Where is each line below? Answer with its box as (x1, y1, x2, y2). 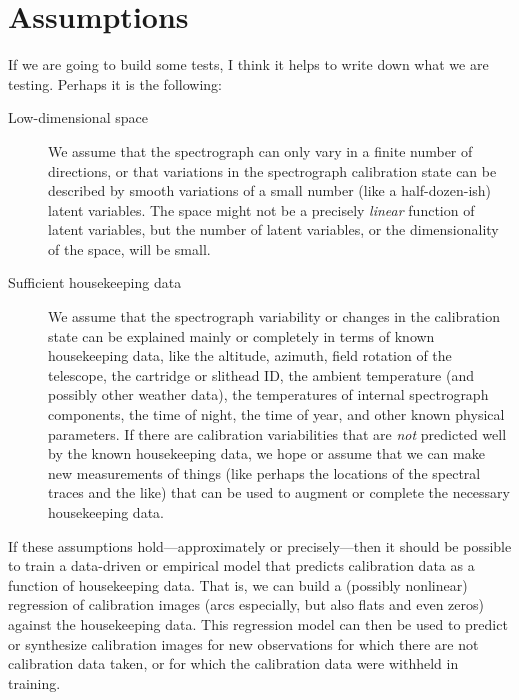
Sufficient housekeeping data (8, 272, 182, 293)
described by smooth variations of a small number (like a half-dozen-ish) (48, 180, 492, 201)
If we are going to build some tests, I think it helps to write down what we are (8, 54, 489, 75)
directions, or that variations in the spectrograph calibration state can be (48, 160, 497, 181)
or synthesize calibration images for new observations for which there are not (8, 633, 479, 654)
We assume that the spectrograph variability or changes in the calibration (48, 306, 501, 327)
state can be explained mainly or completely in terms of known (48, 325, 435, 346)
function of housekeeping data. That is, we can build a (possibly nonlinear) (8, 574, 468, 595)
